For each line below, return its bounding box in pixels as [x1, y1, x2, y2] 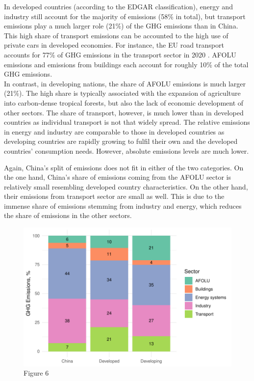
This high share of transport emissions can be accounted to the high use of [4, 30, 229, 40]
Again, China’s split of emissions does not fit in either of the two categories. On [4, 162, 244, 172]
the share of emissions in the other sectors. [4, 210, 132, 220]
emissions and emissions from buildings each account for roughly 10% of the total [4, 59, 249, 69]
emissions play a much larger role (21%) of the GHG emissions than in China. [4, 21, 238, 31]
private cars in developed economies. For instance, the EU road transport [4, 40, 224, 50]
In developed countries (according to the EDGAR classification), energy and [4, 1, 233, 11]
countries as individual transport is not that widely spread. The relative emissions [4, 117, 250, 127]
